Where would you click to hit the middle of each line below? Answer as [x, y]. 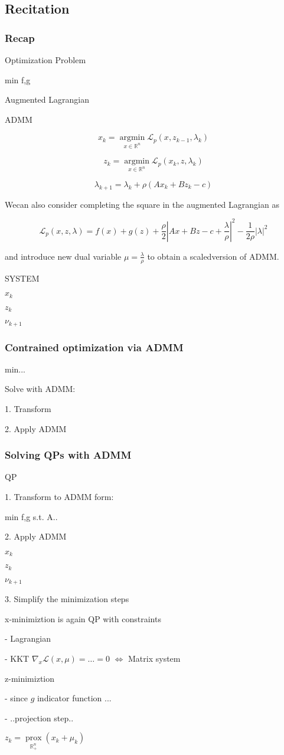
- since [16, 698]
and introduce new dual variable [63, 256]
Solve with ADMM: [40, 389]
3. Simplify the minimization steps [67, 599]
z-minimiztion [30, 678]
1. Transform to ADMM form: [59, 497]
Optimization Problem [45, 60]
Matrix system [154, 658]
